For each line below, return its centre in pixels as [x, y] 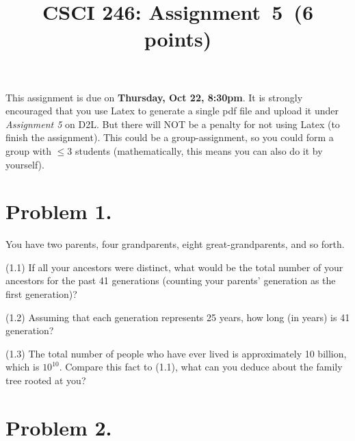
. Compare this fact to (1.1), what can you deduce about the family [201, 367]
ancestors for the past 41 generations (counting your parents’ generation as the [171, 280]
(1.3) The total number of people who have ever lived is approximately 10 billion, [176, 353]
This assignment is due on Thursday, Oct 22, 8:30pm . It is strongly [154, 97]
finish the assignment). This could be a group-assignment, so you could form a [170, 137]
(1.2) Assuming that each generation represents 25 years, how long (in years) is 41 [178, 317]
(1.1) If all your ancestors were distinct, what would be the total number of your [174, 267]
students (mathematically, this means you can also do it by [199, 150]
